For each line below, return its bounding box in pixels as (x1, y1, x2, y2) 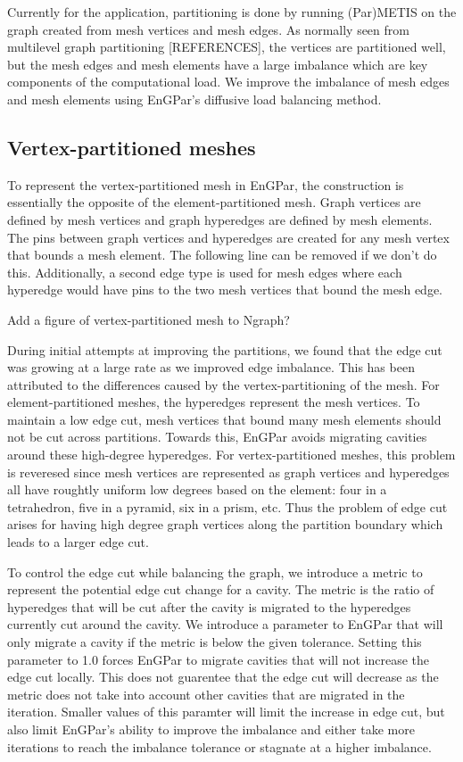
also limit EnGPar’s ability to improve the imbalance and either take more (7, 719, 415, 738)
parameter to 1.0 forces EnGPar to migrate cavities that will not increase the (7, 650, 430, 668)
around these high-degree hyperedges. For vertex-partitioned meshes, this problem (7, 445, 456, 464)
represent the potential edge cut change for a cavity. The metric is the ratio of (7, 580, 434, 599)
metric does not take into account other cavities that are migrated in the (7, 684, 405, 703)
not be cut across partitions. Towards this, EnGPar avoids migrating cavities (7, 427, 427, 446)
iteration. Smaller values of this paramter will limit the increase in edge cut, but (7, 702, 445, 721)
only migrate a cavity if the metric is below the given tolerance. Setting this (7, 633, 422, 651)
